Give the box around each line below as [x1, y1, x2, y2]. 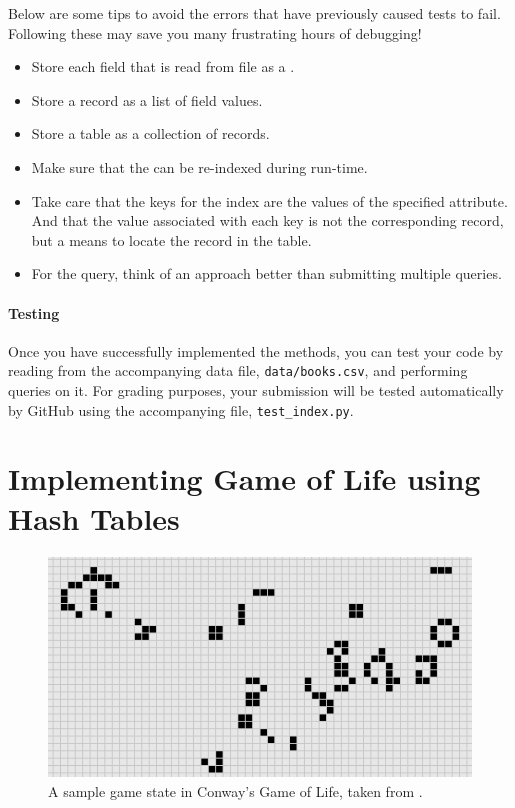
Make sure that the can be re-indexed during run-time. [31, 156, 368, 177]
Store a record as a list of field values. [31, 89, 263, 110]
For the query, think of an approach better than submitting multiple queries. [31, 263, 502, 284]
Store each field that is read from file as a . [31, 56, 295, 77]
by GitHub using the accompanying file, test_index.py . [8, 399, 354, 420]
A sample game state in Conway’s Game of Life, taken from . [48, 780, 423, 801]
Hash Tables [8, 497, 180, 538]
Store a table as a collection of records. [31, 123, 270, 144]
